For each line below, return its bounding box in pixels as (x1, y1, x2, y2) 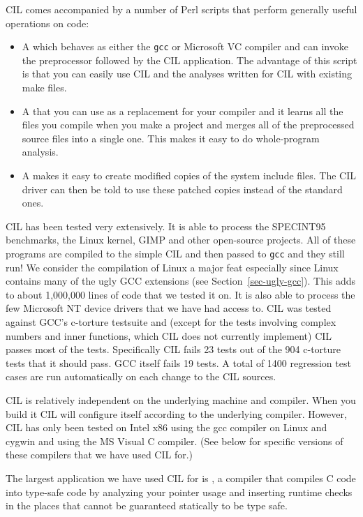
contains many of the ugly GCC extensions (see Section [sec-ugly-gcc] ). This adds (6, 274, 356, 288)
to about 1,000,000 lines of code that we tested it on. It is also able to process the (6, 287, 355, 301)
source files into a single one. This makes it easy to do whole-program (22, 130, 320, 145)
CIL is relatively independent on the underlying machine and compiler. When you (6, 392, 356, 407)
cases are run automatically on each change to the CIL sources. (6, 369, 276, 384)
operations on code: (6, 15, 89, 30)
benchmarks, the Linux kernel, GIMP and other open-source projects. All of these (6, 232, 356, 247)
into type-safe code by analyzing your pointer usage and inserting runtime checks (6, 484, 353, 499)
